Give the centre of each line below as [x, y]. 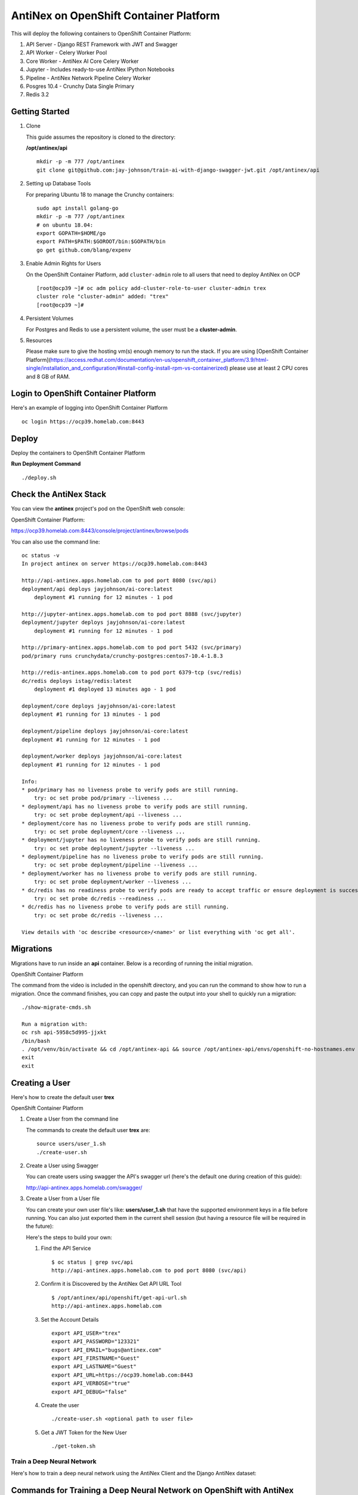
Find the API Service [66, 1248]
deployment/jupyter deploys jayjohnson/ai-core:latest [104, 623]
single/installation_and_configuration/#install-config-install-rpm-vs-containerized [126, 368]
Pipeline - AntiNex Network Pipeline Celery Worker [88, 78]
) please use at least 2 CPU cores [267, 368]
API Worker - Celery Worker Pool [67, 53]
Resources [39, 340]
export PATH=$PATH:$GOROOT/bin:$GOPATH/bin [101, 242]
